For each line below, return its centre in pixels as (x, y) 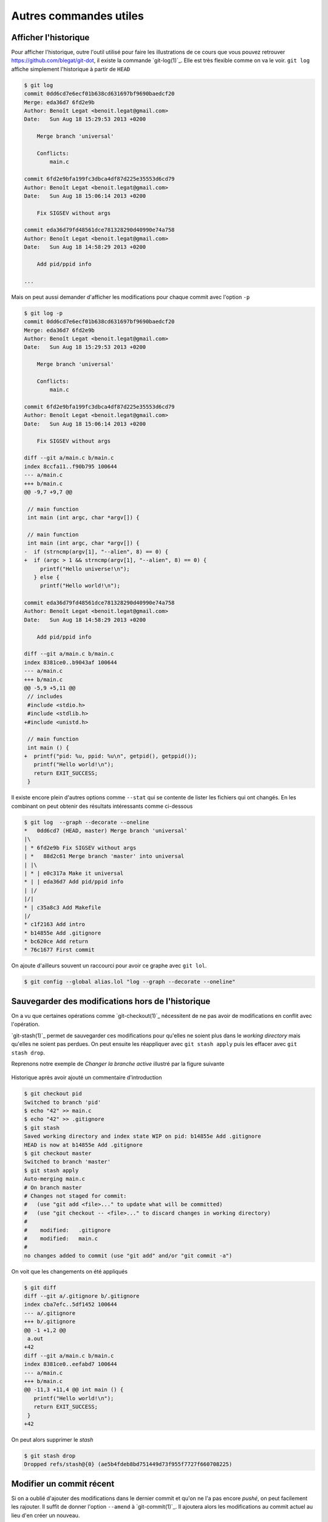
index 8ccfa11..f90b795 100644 (71, 466)
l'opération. (26, 1024)
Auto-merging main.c (54, 1179)
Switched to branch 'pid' (63, 1102)
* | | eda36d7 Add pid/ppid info (74, 882)
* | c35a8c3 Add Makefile (63, 907)
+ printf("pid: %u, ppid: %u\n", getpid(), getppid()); (111, 756)
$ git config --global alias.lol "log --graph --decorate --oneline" (130, 982)
